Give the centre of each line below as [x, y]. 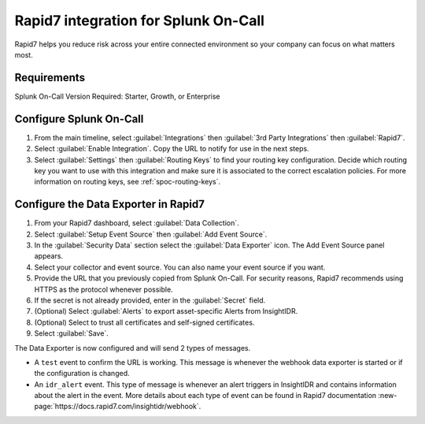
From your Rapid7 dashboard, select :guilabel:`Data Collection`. [137, 223]
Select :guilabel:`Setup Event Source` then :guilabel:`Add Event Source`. [151, 234]
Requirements [50, 78]
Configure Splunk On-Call [79, 119]
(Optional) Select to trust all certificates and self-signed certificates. [144, 322]
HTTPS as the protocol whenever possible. [103, 289]
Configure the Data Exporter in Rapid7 [109, 205]
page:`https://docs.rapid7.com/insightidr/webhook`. [118, 407]
